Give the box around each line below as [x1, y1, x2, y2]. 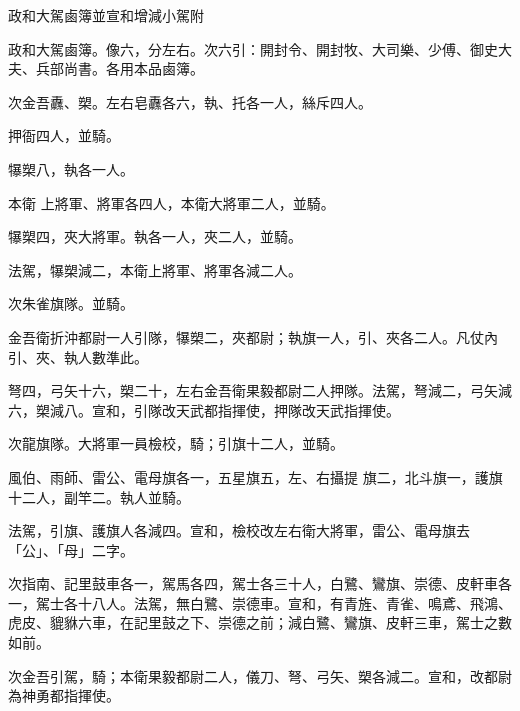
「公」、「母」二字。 [8, 539, 134, 560]
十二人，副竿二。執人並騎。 [8, 486, 190, 507]
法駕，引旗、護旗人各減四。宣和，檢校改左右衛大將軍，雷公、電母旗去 [8, 520, 470, 541]
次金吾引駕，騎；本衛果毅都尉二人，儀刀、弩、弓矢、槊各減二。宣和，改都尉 [8, 665, 512, 686]
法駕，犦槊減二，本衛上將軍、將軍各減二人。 [8, 259, 302, 280]
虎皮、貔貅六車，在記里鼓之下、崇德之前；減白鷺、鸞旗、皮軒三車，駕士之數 [8, 612, 512, 633]
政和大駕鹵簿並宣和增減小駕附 [8, 5, 204, 25]
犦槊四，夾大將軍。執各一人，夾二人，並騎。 [8, 226, 302, 247]
